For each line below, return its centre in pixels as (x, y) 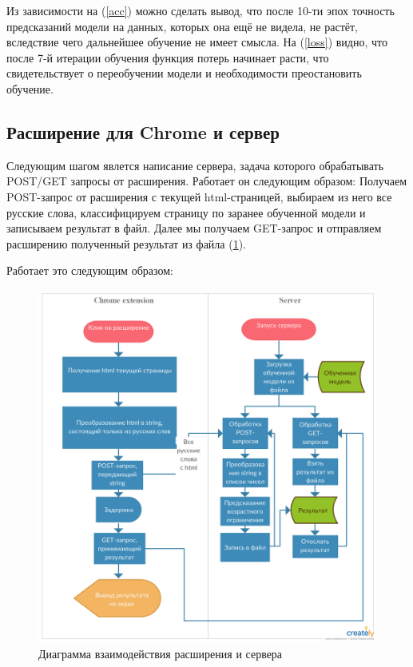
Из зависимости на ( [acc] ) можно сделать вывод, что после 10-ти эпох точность (201, 10)
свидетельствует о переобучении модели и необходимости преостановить (184, 73)
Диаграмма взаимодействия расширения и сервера (161, 653)
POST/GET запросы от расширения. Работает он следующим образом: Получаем (207, 181)
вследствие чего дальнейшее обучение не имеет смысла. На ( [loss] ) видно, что (197, 42)
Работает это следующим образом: (90, 270)
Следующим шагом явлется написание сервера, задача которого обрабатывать (195, 165)
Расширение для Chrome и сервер (143, 131)
